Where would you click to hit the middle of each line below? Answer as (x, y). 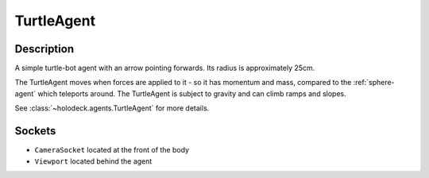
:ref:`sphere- (374, 83)
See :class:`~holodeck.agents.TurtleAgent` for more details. (112, 108)
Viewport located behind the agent (93, 161)
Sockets (35, 131)
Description (44, 49)
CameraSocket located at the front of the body (112, 150)
